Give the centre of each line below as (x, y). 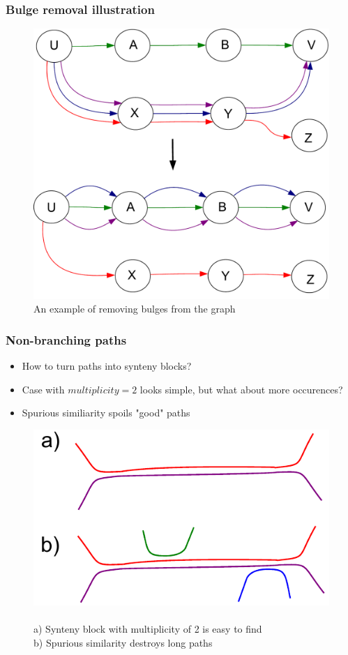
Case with (43, 389)
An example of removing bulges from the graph (135, 309)
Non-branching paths (66, 339)
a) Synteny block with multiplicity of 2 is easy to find (148, 629)
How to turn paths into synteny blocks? (107, 366)
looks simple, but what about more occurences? (241, 389)
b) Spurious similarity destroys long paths (123, 642)
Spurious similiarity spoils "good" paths (106, 413)
